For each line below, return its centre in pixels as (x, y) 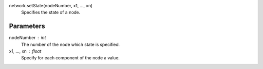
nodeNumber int (28, 38)
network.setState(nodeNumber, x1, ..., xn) (51, 6)
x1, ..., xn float (25, 51)
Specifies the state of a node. (51, 13)
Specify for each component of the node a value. (70, 58)
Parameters (27, 26)
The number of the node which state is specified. (71, 44)
